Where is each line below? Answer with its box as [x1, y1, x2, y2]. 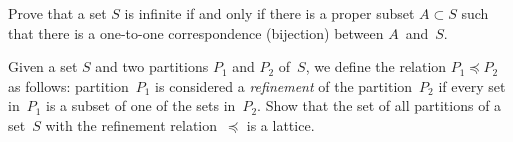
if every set [438, 75, 506, 96]
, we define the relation [305, 56, 447, 77]
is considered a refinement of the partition [155, 75, 413, 96]
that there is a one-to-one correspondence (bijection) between [8, 22, 384, 43]
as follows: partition [8, 75, 129, 96]
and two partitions [95, 56, 209, 77]
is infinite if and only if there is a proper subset [124, 3, 415, 23]
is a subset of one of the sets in [46, 95, 236, 116]
